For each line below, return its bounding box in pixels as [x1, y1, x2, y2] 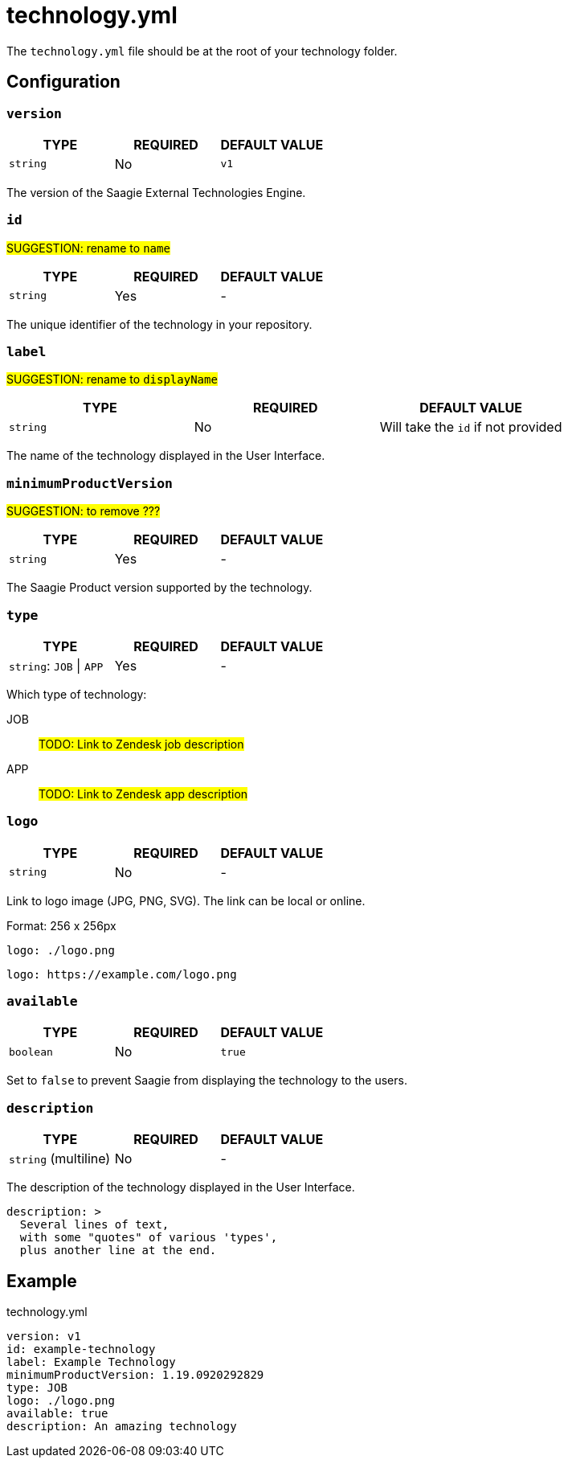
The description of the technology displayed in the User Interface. [6, 1180, 355, 1195]
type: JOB [6, 1381, 67, 1395]
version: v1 [6, 1330, 81, 1343]
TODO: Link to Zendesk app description [39, 786, 248, 801]
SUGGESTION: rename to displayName [6, 372, 218, 387]
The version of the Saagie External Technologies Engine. [6, 185, 306, 199]
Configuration [6, 72, 121, 92]
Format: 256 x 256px [6, 918, 116, 933]
